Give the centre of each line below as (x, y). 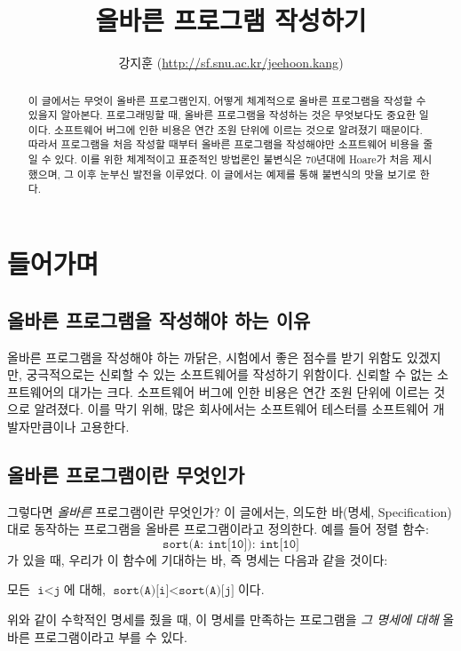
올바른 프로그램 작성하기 (231, 20)
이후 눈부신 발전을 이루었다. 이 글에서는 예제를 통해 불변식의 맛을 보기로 (246, 174)
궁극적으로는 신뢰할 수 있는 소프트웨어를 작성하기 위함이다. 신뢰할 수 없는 (230, 374)
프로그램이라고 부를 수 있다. (111, 636)
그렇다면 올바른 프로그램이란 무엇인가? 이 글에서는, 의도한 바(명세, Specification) (230, 511)
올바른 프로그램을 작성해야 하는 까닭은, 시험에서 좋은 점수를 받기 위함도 (205, 357)
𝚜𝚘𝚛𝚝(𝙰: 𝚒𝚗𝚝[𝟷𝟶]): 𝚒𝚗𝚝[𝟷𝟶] (231, 544)
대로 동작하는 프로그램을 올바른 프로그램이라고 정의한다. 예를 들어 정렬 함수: (218, 529)
